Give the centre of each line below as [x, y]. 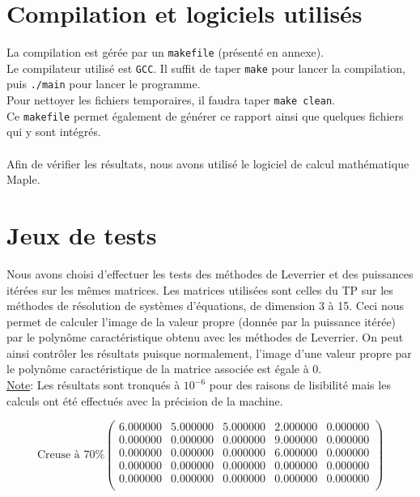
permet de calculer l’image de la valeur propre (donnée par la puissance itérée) [202, 321]
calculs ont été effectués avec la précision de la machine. [145, 400]
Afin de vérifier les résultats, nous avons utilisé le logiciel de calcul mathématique [208, 163]
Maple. [23, 179]
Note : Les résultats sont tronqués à [93, 385]
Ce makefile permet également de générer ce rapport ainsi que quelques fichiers [205, 115]
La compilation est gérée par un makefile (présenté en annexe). [165, 52]
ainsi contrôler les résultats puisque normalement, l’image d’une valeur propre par [209, 353]
